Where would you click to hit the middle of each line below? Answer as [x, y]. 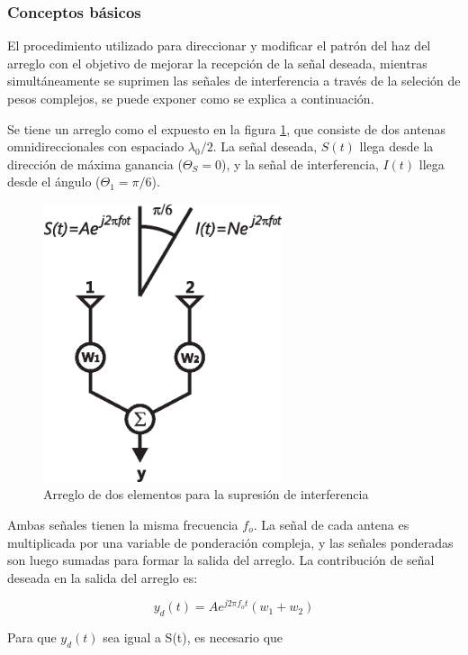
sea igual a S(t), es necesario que [193, 637]
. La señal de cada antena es [331, 524]
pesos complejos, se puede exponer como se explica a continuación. [191, 98]
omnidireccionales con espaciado [96, 146]
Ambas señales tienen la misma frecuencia [123, 524]
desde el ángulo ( [54, 182]
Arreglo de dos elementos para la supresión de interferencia [206, 494]
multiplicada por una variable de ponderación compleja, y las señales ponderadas [230, 542]
